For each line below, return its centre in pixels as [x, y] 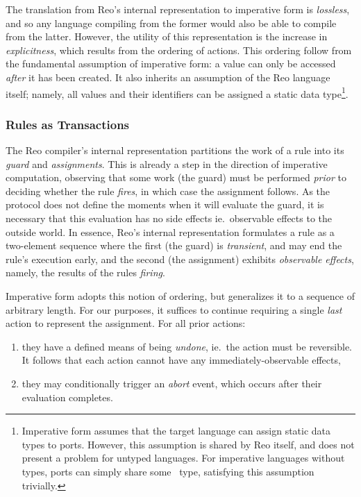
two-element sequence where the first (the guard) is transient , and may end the [174, 245]
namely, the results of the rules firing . [85, 272]
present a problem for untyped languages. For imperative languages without [183, 458]
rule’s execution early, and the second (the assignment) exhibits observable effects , [180, 259]
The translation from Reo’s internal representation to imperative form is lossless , [178, 9]
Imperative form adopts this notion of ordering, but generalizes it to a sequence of [180, 295]
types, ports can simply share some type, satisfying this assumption [168, 471]
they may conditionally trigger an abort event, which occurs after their [172, 383]
